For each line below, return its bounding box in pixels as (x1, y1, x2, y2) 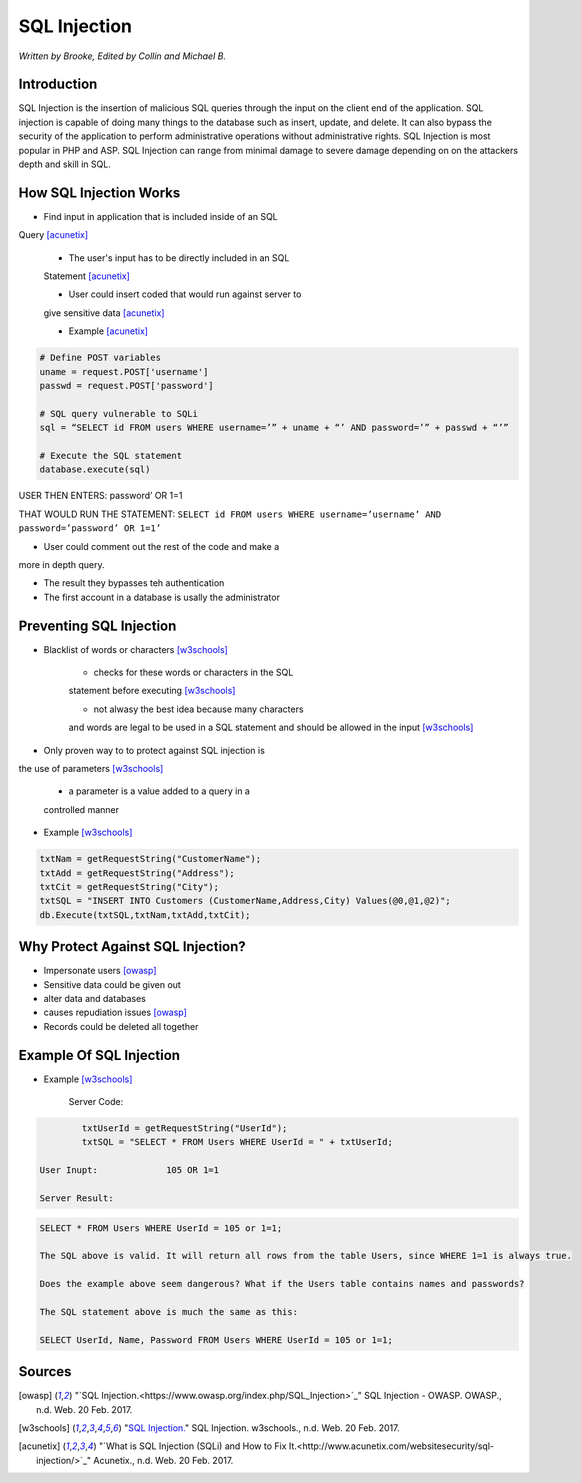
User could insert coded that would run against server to (68, 288, 302, 300)
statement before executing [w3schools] (68, 685, 236, 697)
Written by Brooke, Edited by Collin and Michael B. (18, 50, 227, 62)
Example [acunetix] (68, 325, 149, 337)
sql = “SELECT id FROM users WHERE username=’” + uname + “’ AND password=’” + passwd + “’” (39, 422, 509, 434)
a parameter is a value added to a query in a (68, 785, 250, 797)
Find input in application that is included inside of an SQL (43, 210, 279, 222)
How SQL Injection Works (18, 184, 181, 201)
